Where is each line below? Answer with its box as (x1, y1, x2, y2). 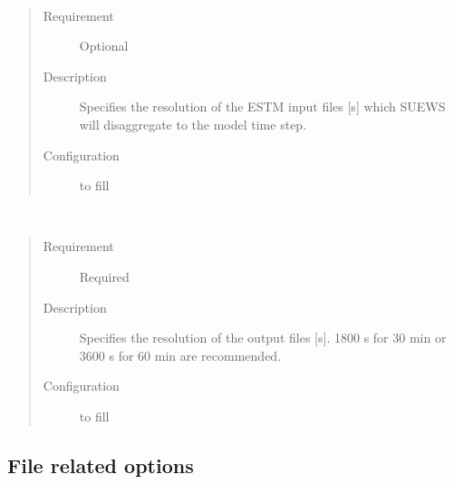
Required (79, 266, 130, 286)
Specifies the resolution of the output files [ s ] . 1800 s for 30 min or (79, 328, 447, 347)
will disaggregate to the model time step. (79, 114, 307, 133)
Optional (79, 36, 129, 55)
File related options (7, 450, 194, 479)
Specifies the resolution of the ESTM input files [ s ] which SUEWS (79, 97, 446, 116)
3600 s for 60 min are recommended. (79, 345, 282, 364)
